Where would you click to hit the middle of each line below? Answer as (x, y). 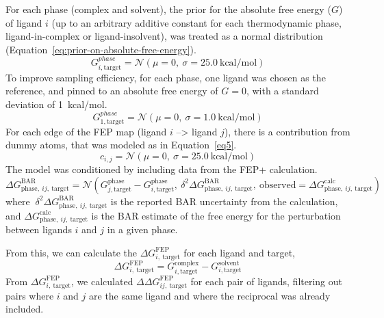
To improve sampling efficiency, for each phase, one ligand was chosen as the (166, 77)
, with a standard (282, 91)
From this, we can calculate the (72, 252)
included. (25, 309)
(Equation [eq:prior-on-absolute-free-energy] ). (101, 49)
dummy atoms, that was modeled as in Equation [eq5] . (121, 145)
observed (278, 185)
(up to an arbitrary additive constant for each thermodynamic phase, (196, 22)
